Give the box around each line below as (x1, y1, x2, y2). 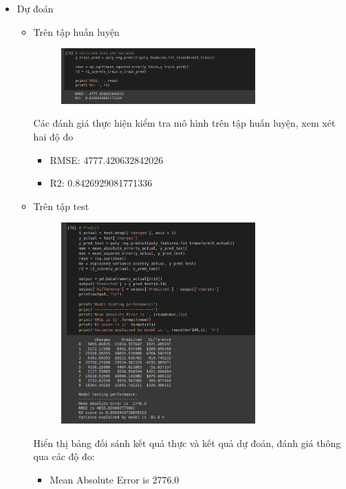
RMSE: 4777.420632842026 (50, 152, 164, 167)
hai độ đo (33, 129, 74, 143)
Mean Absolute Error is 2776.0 (50, 472, 180, 486)
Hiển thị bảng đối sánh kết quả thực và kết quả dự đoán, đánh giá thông (33, 435, 341, 450)
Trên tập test (33, 198, 89, 213)
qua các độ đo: (33, 449, 95, 464)
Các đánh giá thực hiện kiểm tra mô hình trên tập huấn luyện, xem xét (33, 116, 336, 130)
